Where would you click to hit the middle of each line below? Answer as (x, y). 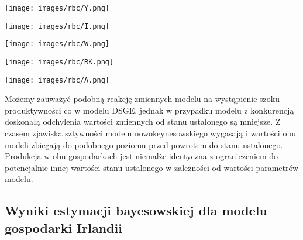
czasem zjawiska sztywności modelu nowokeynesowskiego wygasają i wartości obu (150, 133)
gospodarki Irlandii (63, 227)
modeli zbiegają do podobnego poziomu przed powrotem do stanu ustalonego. (144, 144)
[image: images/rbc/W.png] (57, 44)
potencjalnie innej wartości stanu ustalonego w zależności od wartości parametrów (152, 167)
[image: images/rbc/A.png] (57, 80)
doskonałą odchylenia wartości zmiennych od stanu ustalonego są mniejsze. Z (143, 121)
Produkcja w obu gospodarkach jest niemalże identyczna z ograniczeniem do (142, 156)
